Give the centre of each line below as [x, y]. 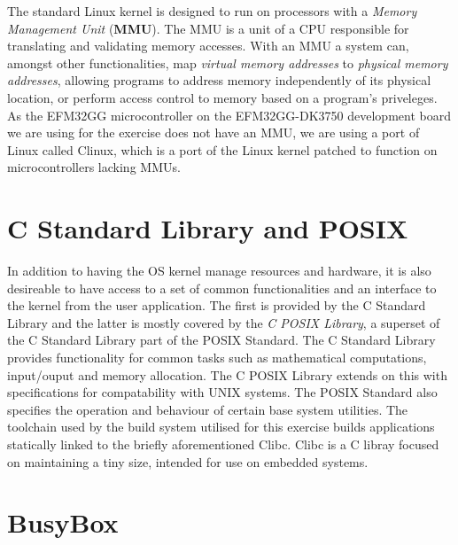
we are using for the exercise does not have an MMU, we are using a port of [213, 132]
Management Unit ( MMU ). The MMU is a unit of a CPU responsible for [208, 28]
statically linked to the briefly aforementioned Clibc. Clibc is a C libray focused [223, 444]
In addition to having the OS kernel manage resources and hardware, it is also [219, 271]
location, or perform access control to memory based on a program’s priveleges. [222, 97]
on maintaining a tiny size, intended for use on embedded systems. [188, 461]
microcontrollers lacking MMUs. [94, 167]
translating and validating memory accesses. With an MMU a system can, [208, 46]
